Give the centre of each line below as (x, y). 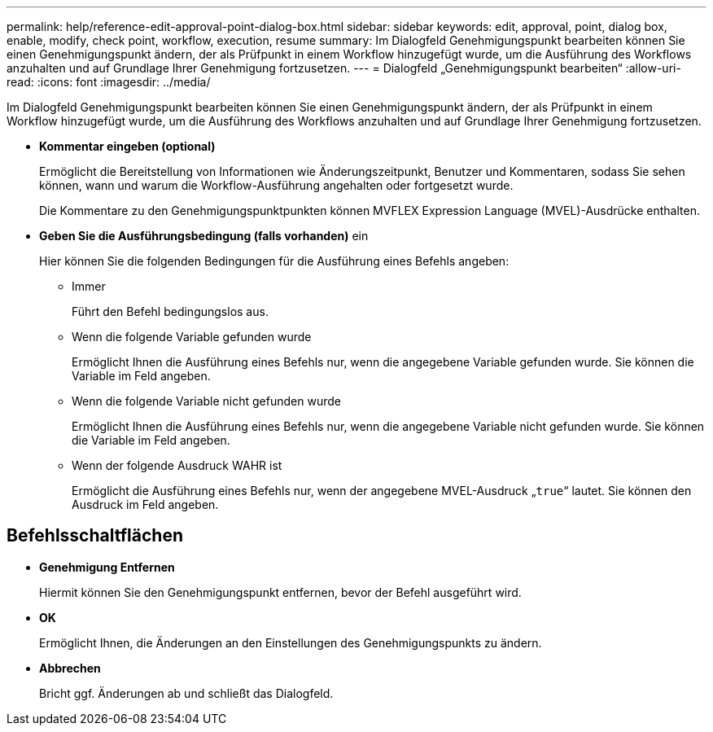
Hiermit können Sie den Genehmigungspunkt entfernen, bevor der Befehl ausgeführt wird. (280, 592)
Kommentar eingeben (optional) (127, 146)
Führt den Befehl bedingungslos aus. (170, 311)
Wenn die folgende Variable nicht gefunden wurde (206, 401)
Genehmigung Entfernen (107, 567)
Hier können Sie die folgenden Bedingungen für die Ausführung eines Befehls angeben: (274, 261)
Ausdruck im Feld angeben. (145, 504)
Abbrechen (70, 668)
